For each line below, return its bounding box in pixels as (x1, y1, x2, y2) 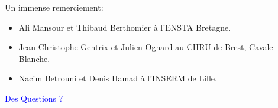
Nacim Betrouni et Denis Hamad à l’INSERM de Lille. (18, 72, 217, 84)
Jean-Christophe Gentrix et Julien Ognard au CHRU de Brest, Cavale (18, 41, 273, 53)
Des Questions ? (5, 91, 63, 104)
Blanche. (18, 52, 50, 64)
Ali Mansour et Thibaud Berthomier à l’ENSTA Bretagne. (18, 21, 231, 33)
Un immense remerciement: (5, 1, 104, 13)
